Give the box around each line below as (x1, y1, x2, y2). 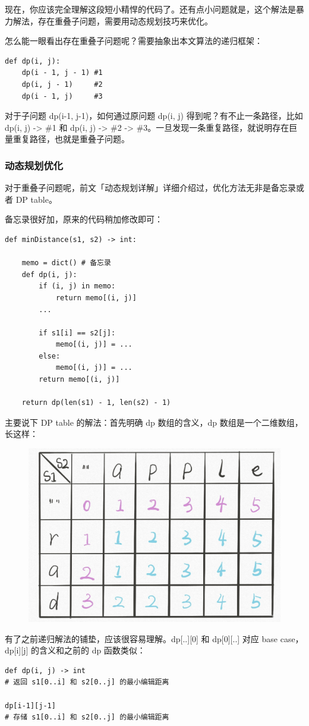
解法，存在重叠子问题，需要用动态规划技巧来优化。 (12, 14, 213, 27)
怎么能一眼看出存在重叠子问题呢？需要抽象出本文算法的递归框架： (5, 34, 263, 47)
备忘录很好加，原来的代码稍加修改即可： (5, 213, 163, 225)
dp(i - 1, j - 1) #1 (21, 68, 103, 77)
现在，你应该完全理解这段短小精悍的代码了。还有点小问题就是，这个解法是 (5, 3, 296, 15)
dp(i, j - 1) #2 (21, 80, 103, 89)
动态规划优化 (5, 158, 64, 172)
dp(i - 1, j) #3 (21, 92, 103, 100)
